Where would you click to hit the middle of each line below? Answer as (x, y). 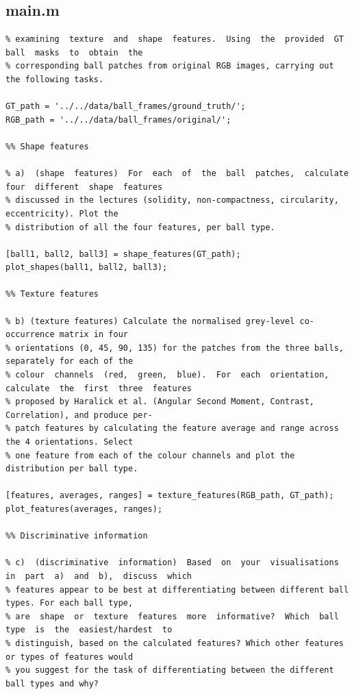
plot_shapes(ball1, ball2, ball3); (87, 268)
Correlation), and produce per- (79, 415)
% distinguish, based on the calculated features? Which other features (175, 643)
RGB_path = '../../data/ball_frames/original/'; (118, 120)
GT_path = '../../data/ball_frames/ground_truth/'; (126, 107)
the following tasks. (55, 79)
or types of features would (69, 657)
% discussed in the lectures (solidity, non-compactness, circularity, (172, 200)
